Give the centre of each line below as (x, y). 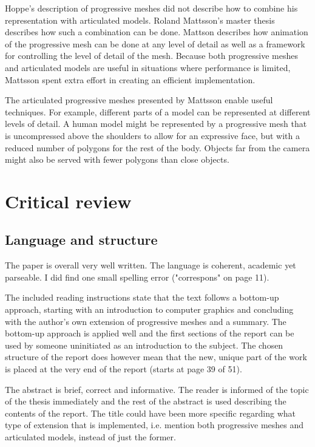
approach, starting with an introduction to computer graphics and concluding (149, 309)
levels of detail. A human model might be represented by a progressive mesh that (156, 124)
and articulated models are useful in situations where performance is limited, (148, 67)
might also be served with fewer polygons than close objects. (117, 159)
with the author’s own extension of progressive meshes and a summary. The (146, 321)
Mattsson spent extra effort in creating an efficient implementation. (130, 79)
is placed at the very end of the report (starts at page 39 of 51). (124, 369)
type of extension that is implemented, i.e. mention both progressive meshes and (154, 425)
